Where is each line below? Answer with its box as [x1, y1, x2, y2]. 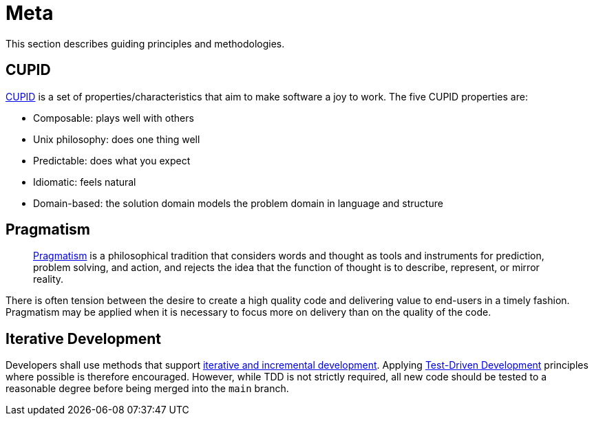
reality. [33, 273, 64, 285]
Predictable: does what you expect [33, 154, 191, 166]
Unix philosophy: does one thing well [33, 133, 200, 145]
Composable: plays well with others [33, 111, 194, 124]
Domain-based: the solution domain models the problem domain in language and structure [33, 197, 443, 209]
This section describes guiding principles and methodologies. [6, 37, 285, 50]
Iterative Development [6, 330, 161, 347]
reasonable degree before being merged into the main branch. [6, 382, 289, 395]
